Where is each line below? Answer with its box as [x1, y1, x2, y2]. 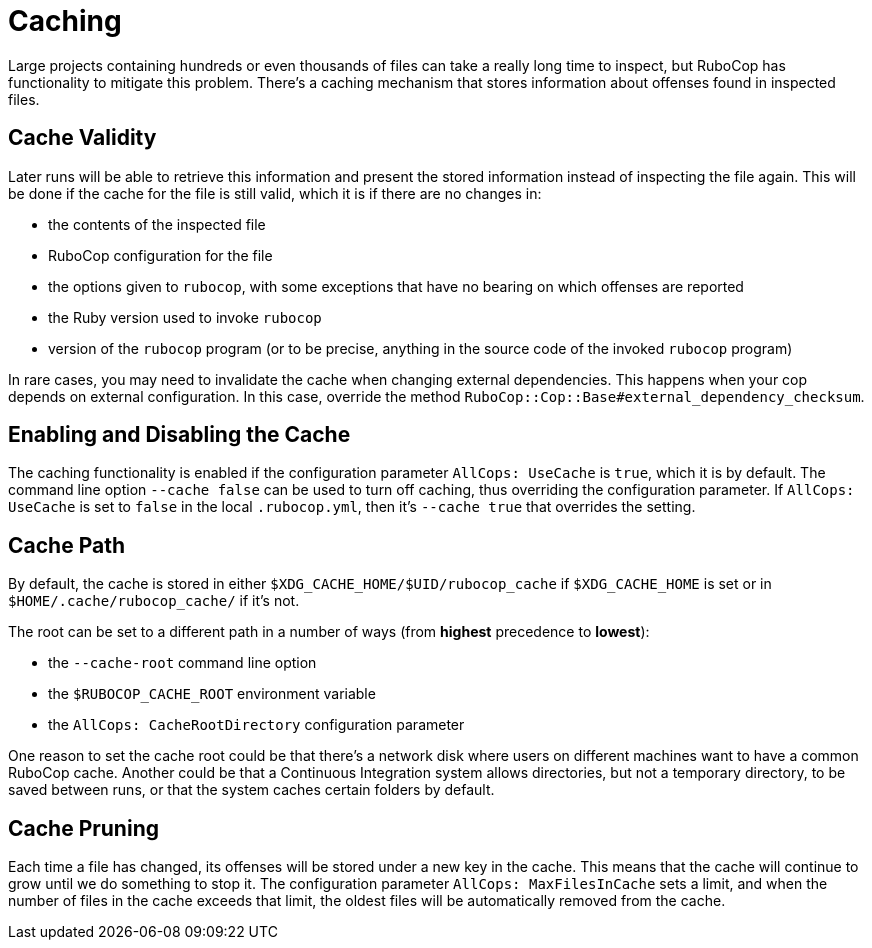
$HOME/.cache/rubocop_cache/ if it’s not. [8, 592, 300, 610]
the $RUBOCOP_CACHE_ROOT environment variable [48, 685, 376, 703]
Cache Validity [8, 125, 157, 151]
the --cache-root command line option [48, 654, 317, 672]
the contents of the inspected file [48, 215, 266, 233]
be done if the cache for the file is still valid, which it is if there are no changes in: [8, 184, 542, 202]
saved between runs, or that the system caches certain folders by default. [8, 781, 495, 799]
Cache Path [8, 532, 125, 558]
